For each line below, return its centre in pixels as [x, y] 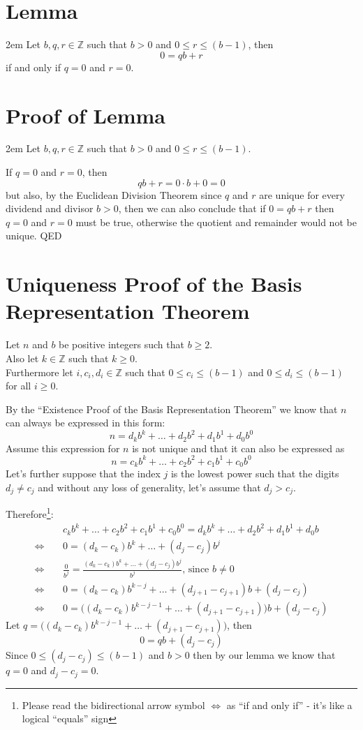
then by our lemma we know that [264, 655]
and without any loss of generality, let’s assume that [149, 487]
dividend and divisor [50, 208]
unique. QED [34, 236]
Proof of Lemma [86, 115]
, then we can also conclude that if [192, 208]
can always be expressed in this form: [86, 423]
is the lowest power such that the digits [255, 474]
